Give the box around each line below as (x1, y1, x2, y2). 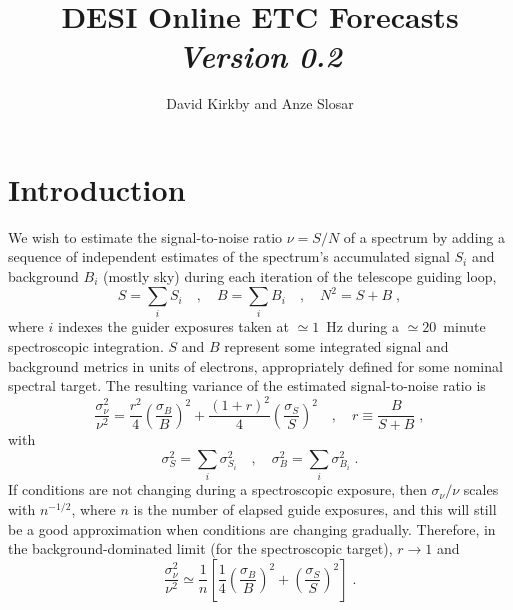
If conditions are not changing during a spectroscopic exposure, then (8, 479, 427, 500)
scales (463, 479, 499, 500)
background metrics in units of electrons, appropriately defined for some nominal (8, 355, 503, 376)
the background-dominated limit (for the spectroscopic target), (8, 538, 393, 559)
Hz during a (326, 316, 400, 337)
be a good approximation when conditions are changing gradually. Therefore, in (8, 518, 496, 539)
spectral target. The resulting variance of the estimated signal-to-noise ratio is (8, 375, 486, 396)
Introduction (8, 168, 186, 209)
